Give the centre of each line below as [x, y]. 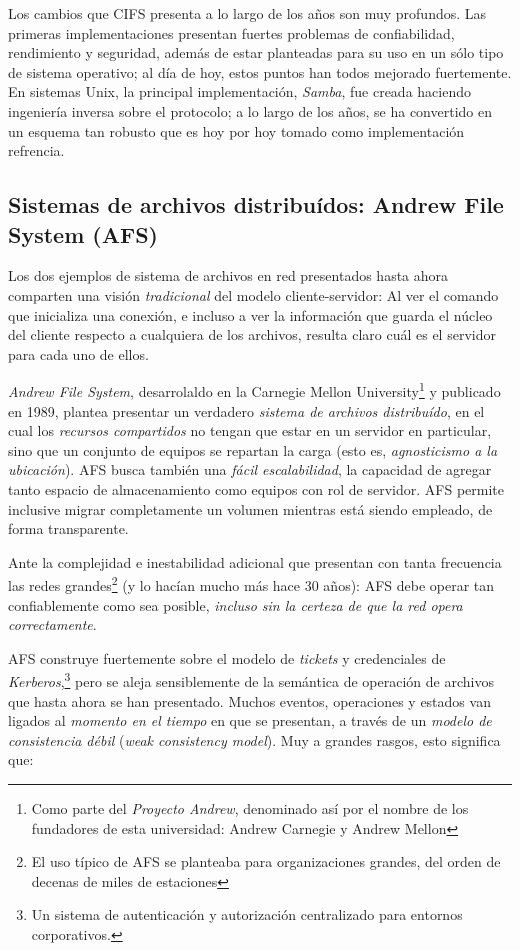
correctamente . [52, 624]
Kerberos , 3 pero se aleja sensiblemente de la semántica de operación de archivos [251, 679]
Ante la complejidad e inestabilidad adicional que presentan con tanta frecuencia [255, 561]
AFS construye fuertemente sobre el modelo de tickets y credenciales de [227, 657]
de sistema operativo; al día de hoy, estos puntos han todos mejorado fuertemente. [260, 71]
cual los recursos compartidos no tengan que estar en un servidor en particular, [250, 430]
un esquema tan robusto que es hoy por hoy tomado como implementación [236, 130]
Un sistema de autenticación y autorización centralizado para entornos [247, 914]
